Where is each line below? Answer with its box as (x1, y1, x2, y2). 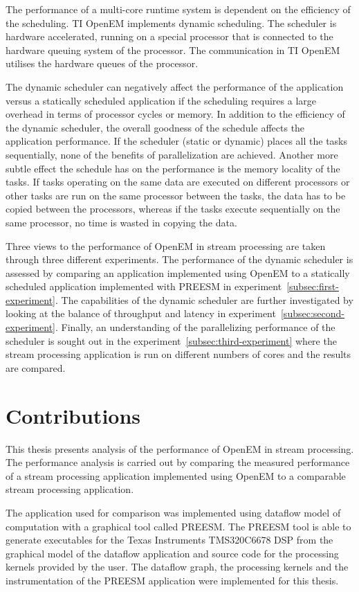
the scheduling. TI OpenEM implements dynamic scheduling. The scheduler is (6, 15, 337, 30)
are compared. (6, 360, 66, 375)
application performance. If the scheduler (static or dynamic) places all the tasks (6, 134, 348, 148)
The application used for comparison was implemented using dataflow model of (6, 505, 341, 519)
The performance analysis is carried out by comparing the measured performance (6, 455, 350, 469)
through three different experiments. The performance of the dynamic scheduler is (6, 252, 353, 267)
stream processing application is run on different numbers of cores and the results (6, 347, 351, 361)
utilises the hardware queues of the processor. (6, 56, 199, 71)
